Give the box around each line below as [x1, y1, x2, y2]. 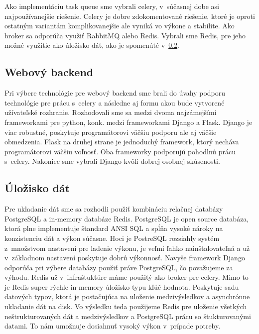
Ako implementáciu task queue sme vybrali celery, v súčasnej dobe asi [4, 1, 219, 11]
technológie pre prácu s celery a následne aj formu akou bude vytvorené [4, 97, 225, 108]
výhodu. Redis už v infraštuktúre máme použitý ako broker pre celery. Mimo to [4, 272, 249, 282]
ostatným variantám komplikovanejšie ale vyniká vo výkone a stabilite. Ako [4, 20, 235, 31]
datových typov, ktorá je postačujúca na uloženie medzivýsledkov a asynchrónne [4, 291, 250, 302]
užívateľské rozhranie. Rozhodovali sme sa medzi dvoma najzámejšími [4, 107, 217, 117]
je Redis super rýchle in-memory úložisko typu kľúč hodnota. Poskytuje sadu [4, 281, 239, 292]
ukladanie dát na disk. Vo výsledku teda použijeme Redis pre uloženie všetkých [4, 301, 247, 312]
